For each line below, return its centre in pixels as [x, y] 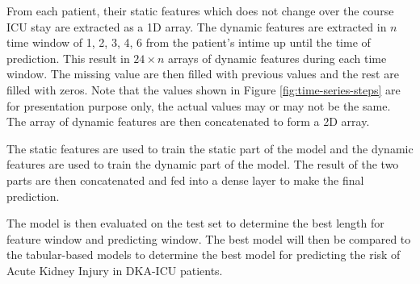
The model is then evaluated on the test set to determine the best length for [195, 223]
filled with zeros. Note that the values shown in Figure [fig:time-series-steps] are [204, 89]
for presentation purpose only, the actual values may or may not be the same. [199, 105]
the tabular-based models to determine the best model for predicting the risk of [204, 255]
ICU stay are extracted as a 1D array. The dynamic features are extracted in [197, 26]
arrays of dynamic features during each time [277, 58]
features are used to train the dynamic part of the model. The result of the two [203, 164]
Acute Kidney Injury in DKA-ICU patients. [115, 270]
